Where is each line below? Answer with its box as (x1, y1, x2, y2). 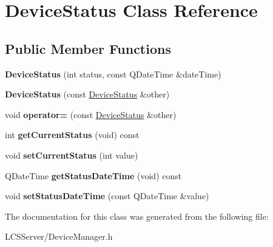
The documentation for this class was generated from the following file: (5, 209, 269, 222)
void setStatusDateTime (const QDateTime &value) (5, 189, 209, 202)
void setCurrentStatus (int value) (5, 148, 138, 161)
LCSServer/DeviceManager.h (5, 230, 113, 243)
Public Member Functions (5, 39, 171, 58)
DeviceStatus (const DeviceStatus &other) (5, 88, 170, 100)
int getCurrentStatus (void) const (5, 128, 140, 141)
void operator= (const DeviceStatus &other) (5, 108, 177, 120)
